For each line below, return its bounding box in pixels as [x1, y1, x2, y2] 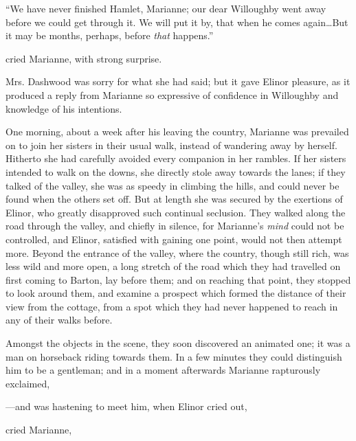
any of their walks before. [5, 313, 113, 327]
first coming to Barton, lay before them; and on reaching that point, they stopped [5, 272, 351, 286]
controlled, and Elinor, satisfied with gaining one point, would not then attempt [5, 231, 342, 246]
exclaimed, [5, 376, 50, 390]
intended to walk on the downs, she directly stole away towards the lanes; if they [5, 164, 346, 179]
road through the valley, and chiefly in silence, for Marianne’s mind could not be [5, 218, 344, 233]
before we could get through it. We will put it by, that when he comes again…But [5, 14, 348, 29]
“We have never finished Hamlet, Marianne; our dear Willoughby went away [5, 1, 326, 15]
